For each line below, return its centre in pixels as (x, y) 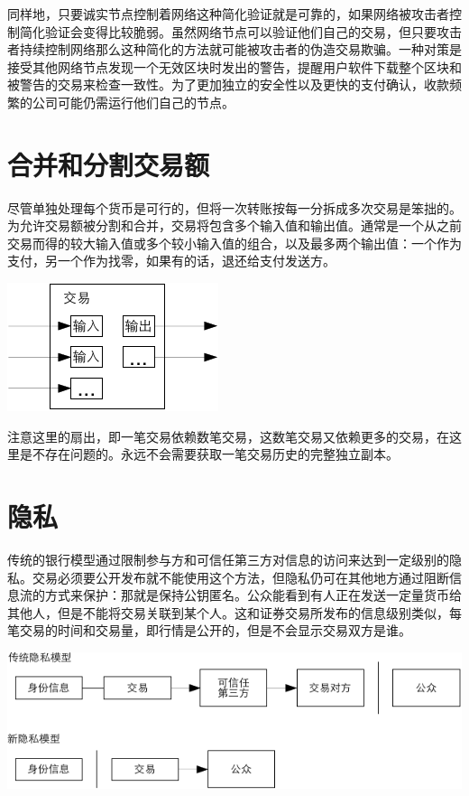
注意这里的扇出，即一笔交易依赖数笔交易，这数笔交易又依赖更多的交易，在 (228, 436)
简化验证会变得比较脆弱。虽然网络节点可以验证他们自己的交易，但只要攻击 (240, 31)
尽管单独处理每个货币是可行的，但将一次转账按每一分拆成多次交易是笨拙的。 (234, 207)
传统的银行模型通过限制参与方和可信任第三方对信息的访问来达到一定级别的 (228, 559)
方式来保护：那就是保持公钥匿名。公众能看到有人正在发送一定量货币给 (253, 595)
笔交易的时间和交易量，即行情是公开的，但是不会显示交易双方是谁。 (209, 630)
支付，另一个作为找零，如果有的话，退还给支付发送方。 (171, 261)
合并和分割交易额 (109, 164)
